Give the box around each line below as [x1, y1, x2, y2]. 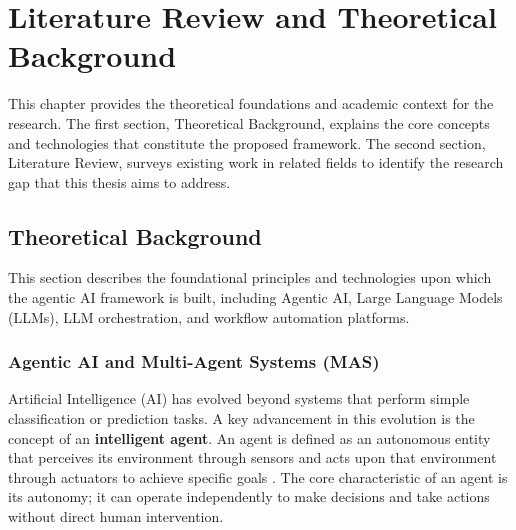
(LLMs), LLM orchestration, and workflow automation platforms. [8, 306, 410, 327]
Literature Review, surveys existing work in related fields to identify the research [8, 152, 504, 173]
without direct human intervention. [8, 506, 224, 527]
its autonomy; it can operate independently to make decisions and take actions [8, 486, 490, 507]
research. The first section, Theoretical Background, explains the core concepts [8, 112, 490, 133]
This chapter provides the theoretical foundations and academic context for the [8, 93, 494, 114]
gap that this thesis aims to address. [8, 171, 231, 192]
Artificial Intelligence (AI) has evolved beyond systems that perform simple [8, 388, 470, 409]
